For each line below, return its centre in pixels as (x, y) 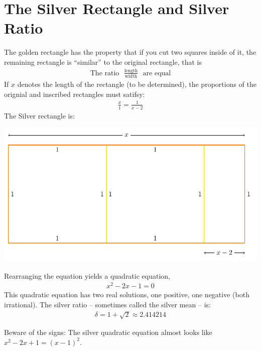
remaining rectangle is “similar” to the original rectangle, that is (103, 62)
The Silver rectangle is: (39, 115)
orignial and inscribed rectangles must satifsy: (75, 94)
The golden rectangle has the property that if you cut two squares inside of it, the (130, 52)
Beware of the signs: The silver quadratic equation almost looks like (108, 332)
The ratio (105, 73)
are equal (157, 73)
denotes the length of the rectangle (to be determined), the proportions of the (137, 84)
